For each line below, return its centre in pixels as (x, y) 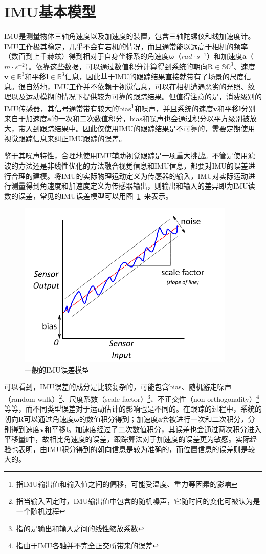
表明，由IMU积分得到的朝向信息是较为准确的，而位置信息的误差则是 (133, 449)
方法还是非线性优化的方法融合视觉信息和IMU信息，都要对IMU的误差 (133, 165)
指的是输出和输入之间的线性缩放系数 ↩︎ (80, 528)
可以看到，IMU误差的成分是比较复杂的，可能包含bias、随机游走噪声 (118, 387)
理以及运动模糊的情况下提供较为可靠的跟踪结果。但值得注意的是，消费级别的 (133, 96)
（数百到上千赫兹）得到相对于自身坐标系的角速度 (86, 56)
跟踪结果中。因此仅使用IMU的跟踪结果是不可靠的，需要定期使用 (147, 128)
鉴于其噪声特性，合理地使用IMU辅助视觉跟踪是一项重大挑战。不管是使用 (126, 156)
